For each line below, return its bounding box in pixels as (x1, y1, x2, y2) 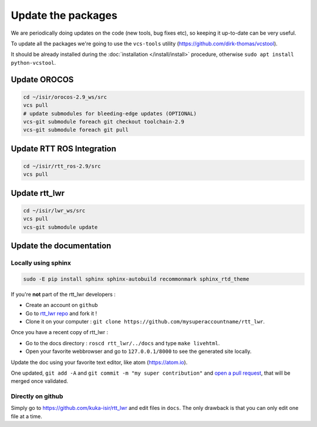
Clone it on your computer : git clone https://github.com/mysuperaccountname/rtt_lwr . (25, 318, 265, 325)
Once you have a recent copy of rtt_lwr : (11, 329, 109, 336)
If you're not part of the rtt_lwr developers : (11, 291, 116, 298)
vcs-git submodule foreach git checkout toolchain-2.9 (23, 118, 184, 125)
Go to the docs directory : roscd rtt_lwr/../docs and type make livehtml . (25, 339, 220, 346)
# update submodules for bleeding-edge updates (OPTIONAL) (23, 110, 197, 117)
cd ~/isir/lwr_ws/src (23, 207, 86, 214)
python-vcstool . (11, 59, 56, 66)
